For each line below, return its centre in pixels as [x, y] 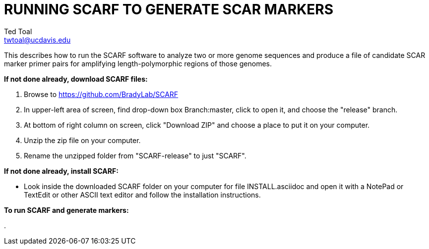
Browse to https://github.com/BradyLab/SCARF [101, 94]
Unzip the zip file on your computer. [82, 140]
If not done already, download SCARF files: [76, 79]
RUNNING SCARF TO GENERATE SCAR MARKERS [169, 9]
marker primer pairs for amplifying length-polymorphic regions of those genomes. [138, 63]
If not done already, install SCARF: [61, 171]
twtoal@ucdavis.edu [37, 40]
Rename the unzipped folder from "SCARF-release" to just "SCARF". [135, 155]
